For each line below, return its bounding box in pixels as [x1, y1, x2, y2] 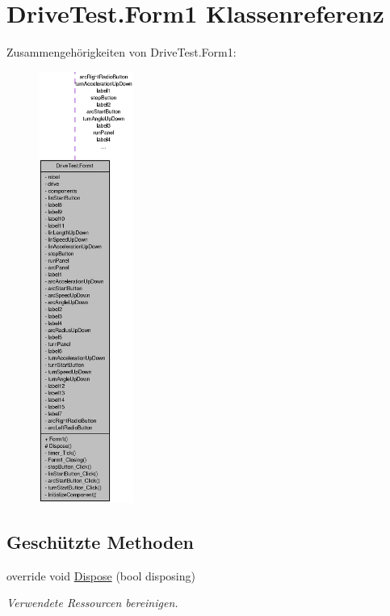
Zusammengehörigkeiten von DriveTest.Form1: [6, 44, 237, 61]
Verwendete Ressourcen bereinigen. [6, 594, 178, 611]
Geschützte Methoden [6, 530, 194, 555]
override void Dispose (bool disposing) [6, 567, 195, 584]
